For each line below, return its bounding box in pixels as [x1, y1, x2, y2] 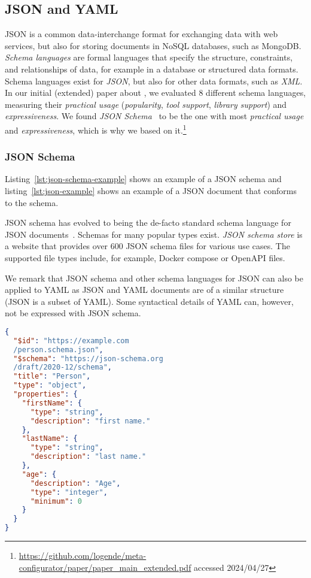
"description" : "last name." [30, 452, 147, 461]
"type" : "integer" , [30, 488, 108, 497]
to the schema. [5, 196, 59, 208]
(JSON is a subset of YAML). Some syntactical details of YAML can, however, [5, 295, 294, 307]
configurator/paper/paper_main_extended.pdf [19, 561, 191, 573]
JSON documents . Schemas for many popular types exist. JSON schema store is [5, 228, 303, 240]
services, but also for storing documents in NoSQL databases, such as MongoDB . [5, 39, 301, 52]
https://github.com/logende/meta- [19, 549, 147, 562]
